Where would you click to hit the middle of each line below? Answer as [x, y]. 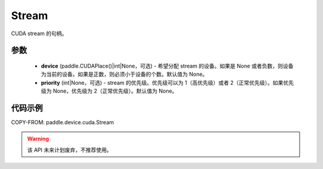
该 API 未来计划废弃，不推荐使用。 [70, 150]
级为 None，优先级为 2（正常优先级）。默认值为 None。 [109, 91]
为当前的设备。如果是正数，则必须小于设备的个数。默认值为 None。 [124, 74]
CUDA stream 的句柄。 [39, 33]
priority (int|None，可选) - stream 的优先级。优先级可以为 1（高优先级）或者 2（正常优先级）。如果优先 [167, 82]
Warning [38, 139]
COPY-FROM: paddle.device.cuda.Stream [63, 122]
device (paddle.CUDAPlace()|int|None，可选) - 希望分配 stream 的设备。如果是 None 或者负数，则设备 [167, 66]
